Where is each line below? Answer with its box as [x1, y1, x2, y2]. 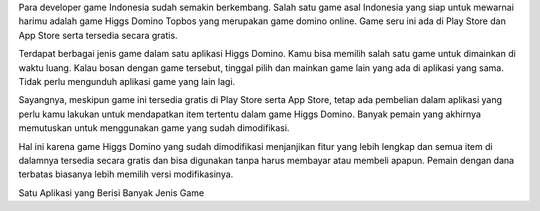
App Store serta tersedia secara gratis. [18, 29, 179, 41]
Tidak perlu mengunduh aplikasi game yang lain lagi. [18, 75, 236, 87]
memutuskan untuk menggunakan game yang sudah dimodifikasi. [18, 122, 290, 134]
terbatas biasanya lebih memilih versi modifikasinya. [18, 168, 234, 180]
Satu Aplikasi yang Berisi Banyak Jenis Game [18, 186, 205, 199]
